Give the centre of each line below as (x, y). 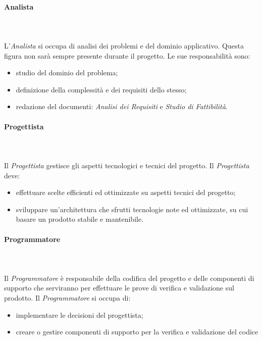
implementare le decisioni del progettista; (80, 314)
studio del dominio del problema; (67, 72)
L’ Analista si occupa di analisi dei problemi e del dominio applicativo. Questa (124, 45)
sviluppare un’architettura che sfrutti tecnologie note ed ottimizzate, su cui (132, 209)
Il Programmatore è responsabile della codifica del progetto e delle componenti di (129, 278)
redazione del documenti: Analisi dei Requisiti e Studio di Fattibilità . (122, 106)
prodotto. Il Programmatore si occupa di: (67, 298)
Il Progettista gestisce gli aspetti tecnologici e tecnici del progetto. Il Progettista (127, 165)
